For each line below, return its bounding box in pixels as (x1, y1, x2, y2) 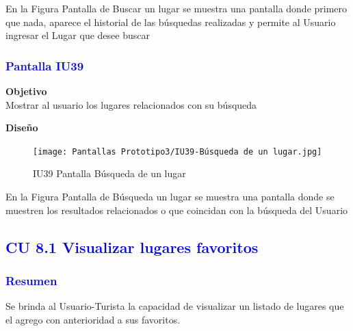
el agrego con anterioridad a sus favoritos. (5, 312, 181, 326)
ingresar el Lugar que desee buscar (5, 28, 150, 42)
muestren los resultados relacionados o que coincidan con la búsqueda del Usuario (5, 202, 348, 217)
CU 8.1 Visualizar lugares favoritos (5, 236, 259, 257)
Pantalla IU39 (5, 57, 84, 74)
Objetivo (5, 84, 47, 98)
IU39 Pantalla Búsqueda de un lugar (33, 166, 186, 181)
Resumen (5, 272, 57, 289)
